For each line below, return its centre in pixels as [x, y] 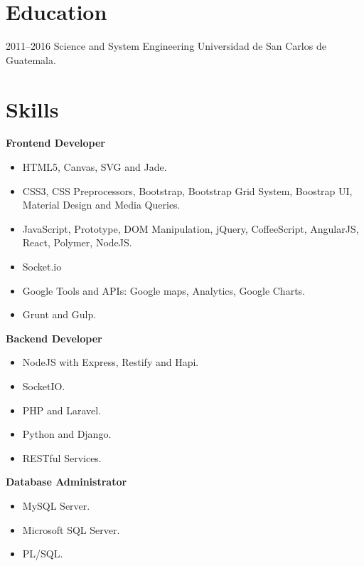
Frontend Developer [55, 143]
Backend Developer [54, 338]
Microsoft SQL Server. [71, 529]
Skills [32, 109]
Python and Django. [67, 434]
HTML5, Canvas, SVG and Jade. [95, 167]
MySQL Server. [56, 505]
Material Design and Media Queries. [101, 205]
